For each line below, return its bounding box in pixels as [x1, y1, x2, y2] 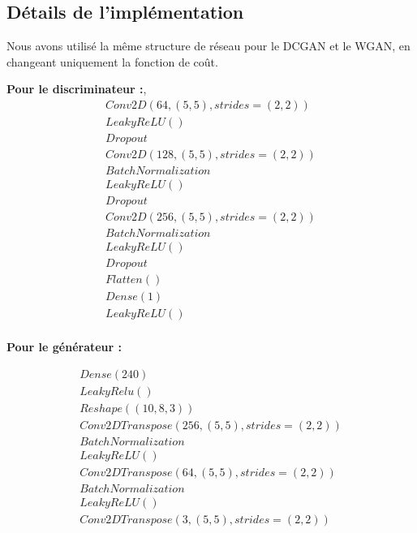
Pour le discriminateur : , [6, 80, 147, 97]
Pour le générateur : [6, 338, 123, 355]
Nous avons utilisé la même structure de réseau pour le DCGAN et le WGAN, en [6, 37, 411, 54]
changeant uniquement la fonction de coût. [6, 53, 218, 70]
